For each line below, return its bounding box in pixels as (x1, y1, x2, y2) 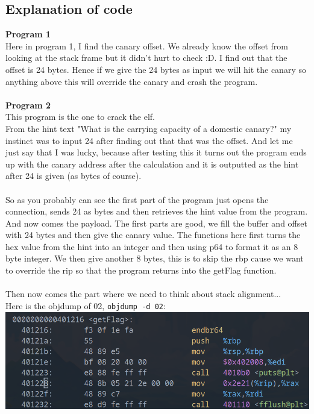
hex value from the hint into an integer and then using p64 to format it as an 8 (5, 240, 298, 252)
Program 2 (5, 98, 51, 111)
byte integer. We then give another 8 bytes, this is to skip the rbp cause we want (5, 252, 304, 265)
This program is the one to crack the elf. (5, 110, 155, 123)
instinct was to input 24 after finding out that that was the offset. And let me (5, 134, 293, 146)
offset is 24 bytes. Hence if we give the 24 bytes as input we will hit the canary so (5, 63, 306, 75)
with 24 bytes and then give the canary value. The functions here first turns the (5, 228, 301, 241)
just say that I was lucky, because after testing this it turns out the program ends (5, 146, 307, 158)
